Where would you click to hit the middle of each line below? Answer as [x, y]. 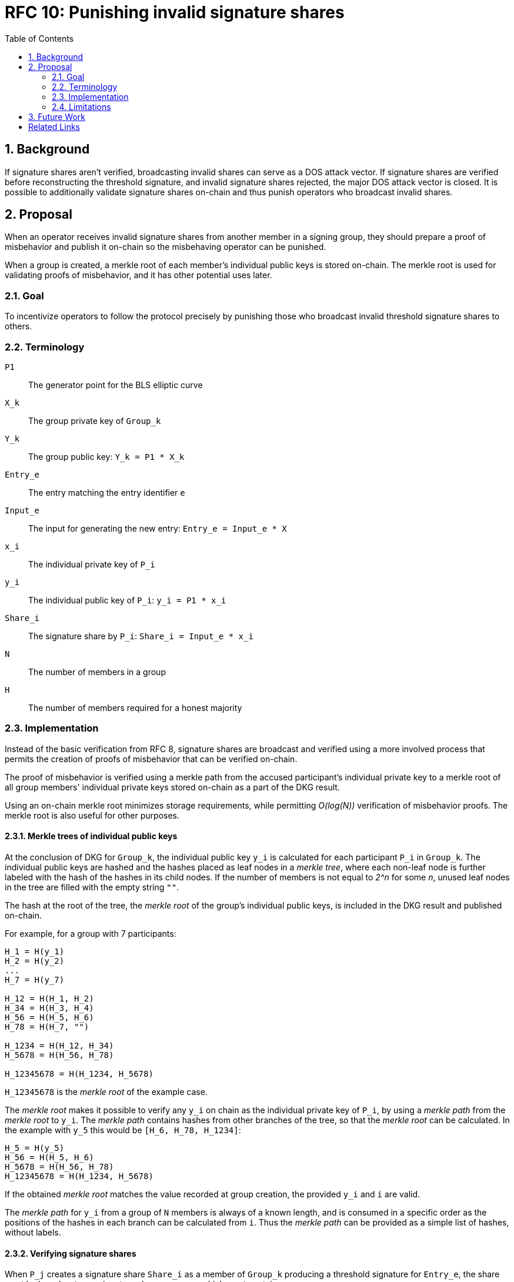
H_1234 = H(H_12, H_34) [59, 1045]
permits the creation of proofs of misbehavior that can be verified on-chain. [151, 759]
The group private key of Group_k [95, 420]
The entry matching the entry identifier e [107, 492]
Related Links [54, 126]
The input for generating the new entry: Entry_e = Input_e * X [158, 528]
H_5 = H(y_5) [35, 1148]
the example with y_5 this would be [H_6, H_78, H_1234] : [123, 1130]
